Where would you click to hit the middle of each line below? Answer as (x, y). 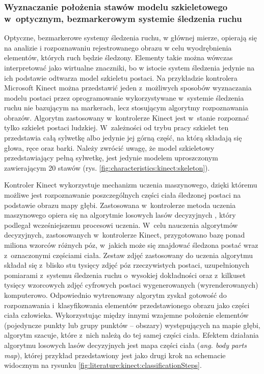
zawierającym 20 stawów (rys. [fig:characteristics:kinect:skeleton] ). (107, 167)
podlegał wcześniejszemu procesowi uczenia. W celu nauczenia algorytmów (121, 225)
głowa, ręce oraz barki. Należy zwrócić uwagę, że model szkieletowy (109, 147)
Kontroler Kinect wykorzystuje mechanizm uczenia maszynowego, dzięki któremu (131, 185)
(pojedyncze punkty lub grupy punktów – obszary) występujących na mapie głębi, (132, 325)
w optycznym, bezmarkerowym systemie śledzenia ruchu (123, 18)
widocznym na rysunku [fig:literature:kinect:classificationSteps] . (103, 365)
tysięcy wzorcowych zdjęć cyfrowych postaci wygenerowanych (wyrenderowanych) (131, 285)
